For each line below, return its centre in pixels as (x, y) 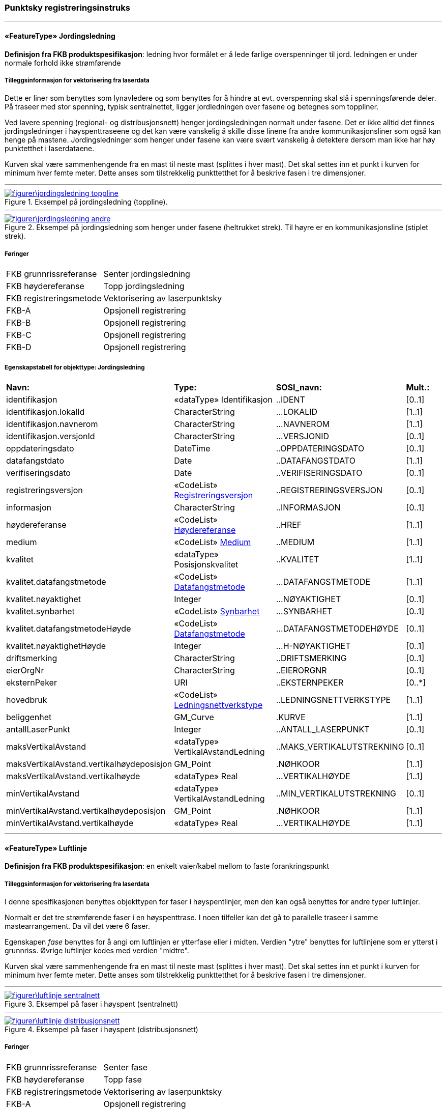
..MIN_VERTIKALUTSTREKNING (336, 793)
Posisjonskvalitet (206, 564)
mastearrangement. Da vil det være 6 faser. (77, 926)
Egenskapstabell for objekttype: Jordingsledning (75, 367)
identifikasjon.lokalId (46, 411)
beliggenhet (29, 717)
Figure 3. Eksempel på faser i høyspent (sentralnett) (92, 1004)
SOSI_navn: (299, 387)
